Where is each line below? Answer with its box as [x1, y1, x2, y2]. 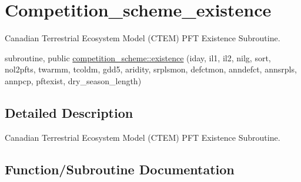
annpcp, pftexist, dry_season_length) [5, 74, 142, 87]
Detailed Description [5, 103, 133, 121]
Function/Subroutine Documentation [5, 160, 235, 178]
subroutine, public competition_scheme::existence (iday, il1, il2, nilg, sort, [5, 51, 271, 64]
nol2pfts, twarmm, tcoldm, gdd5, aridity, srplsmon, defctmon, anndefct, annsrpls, [5, 63, 297, 75]
